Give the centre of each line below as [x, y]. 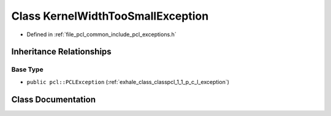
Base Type [27, 69]
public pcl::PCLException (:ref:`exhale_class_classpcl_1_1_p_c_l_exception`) [128, 82]
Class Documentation [54, 99]
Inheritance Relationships [61, 52]
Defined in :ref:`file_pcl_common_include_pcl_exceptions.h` [102, 34]
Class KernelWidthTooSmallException [110, 16]
